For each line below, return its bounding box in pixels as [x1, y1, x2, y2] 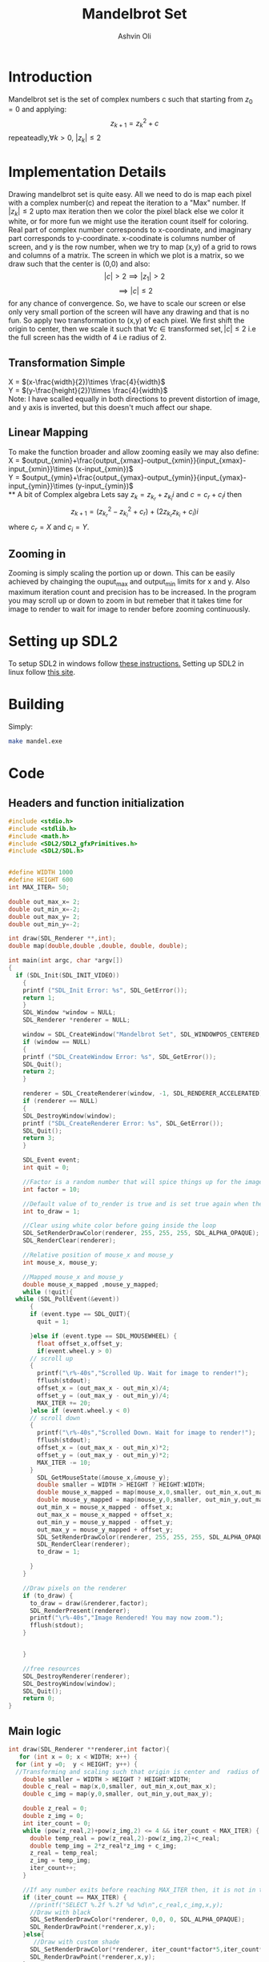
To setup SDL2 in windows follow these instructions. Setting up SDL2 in [8, 659, 244, 668]
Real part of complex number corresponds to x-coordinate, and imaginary [8, 225, 252, 235]
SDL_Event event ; [22, 1156, 81, 1165]
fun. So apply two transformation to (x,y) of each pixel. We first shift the [8, 315, 245, 325]
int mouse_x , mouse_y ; [22, 1258, 98, 1266]
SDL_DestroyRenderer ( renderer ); [22, 1672, 130, 1680]
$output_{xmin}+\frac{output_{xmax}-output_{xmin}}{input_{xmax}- [21, 455, 247, 465]
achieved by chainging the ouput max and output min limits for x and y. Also [8, 577, 251, 588]
